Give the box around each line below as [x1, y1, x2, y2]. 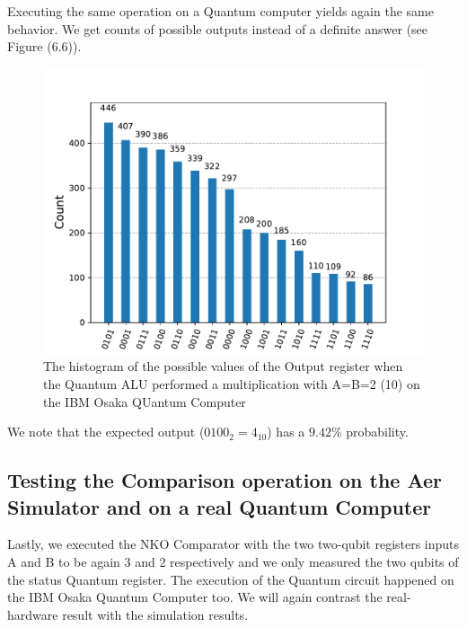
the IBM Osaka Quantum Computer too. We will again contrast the [7, 587, 383, 606]
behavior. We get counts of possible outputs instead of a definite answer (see [7, 19, 428, 38]
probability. [346, 422, 409, 441]
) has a [267, 422, 305, 441]
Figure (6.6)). [7, 37, 82, 56]
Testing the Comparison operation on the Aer [7, 466, 443, 494]
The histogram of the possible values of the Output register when [43, 357, 403, 375]
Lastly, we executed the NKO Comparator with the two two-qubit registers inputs [7, 534, 460, 553]
